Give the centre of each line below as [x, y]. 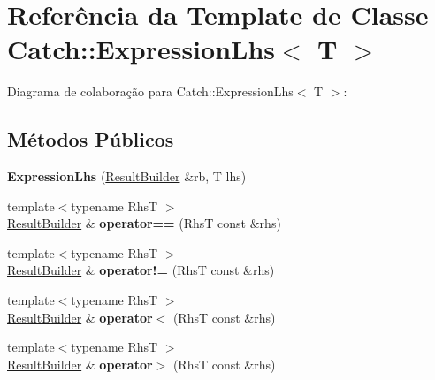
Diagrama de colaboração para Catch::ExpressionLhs [150, 91]
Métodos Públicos [91, 139]
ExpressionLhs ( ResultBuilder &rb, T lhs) [127, 176]
